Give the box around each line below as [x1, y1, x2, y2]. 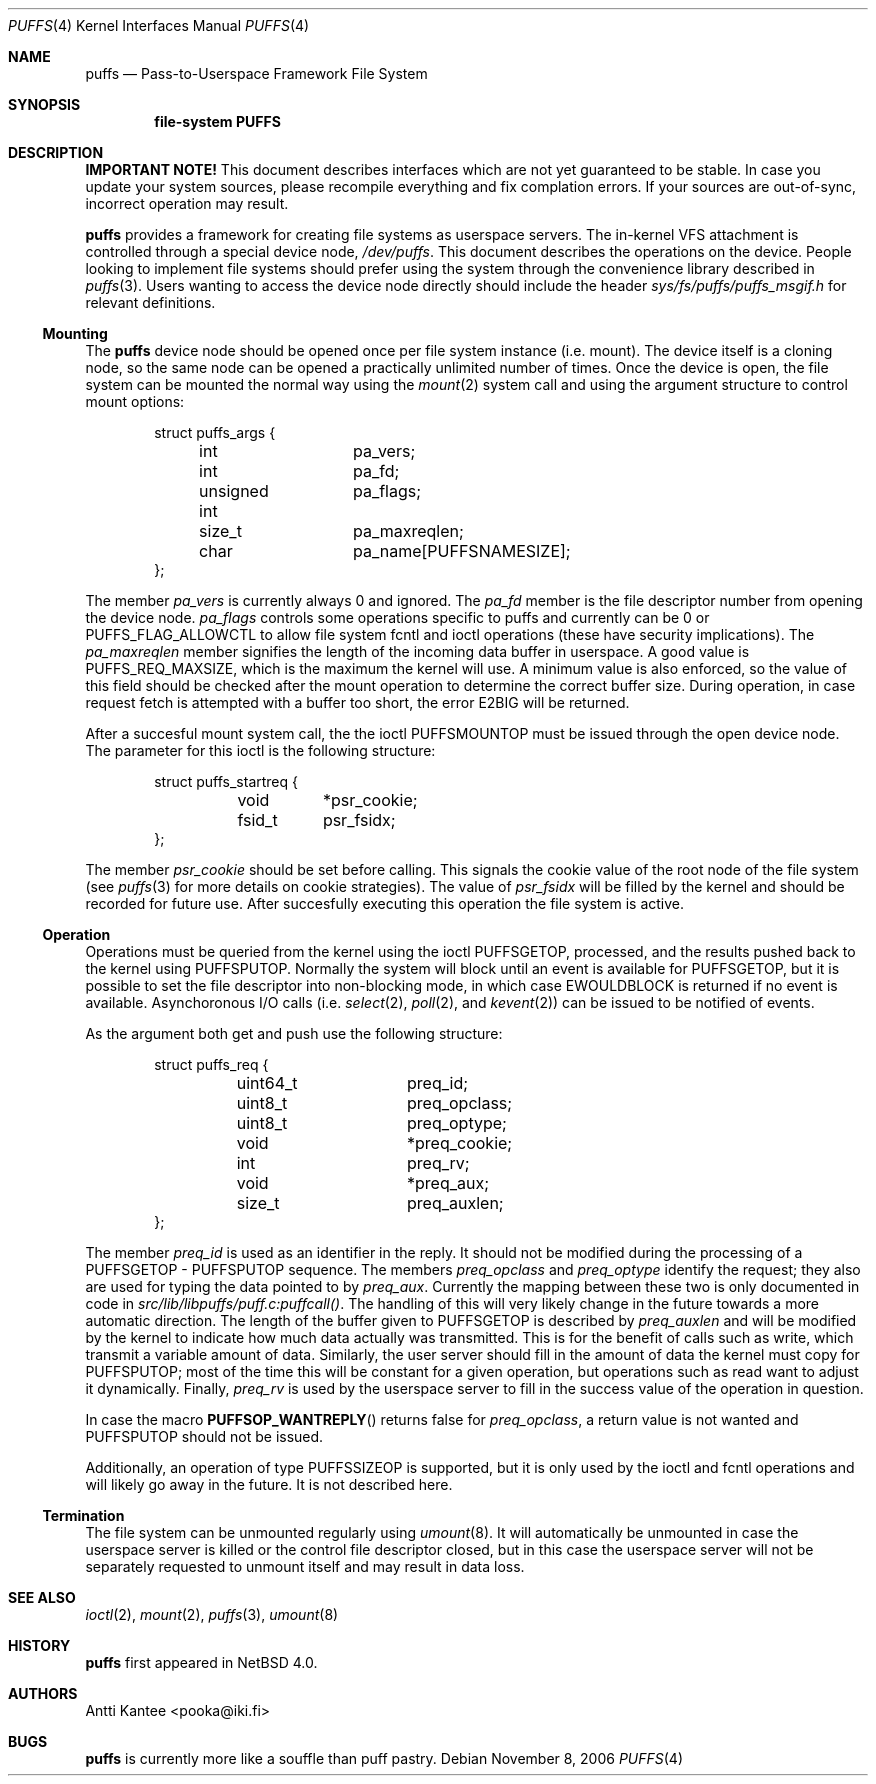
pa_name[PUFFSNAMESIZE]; [352, 541, 571, 561]
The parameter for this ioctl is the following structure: [85, 742, 436, 759]
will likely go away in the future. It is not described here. [85, 1476, 453, 1493]
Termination [42, 1507, 125, 1524]
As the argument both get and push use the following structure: [85, 1025, 503, 1042]
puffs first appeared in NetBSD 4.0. [85, 1654, 318, 1671]
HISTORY [8, 1637, 71, 1654]
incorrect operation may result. [85, 195, 289, 212]
